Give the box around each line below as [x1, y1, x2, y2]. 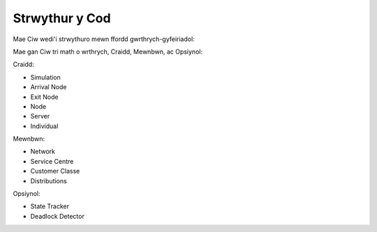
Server [30, 112, 50, 121]
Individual [30, 122, 59, 130]
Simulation [30, 73, 61, 82]
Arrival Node [30, 83, 67, 91]
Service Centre [30, 157, 74, 165]
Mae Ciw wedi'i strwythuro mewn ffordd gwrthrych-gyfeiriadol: [13, 35, 195, 43]
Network [30, 147, 56, 156]
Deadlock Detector [30, 212, 85, 220]
